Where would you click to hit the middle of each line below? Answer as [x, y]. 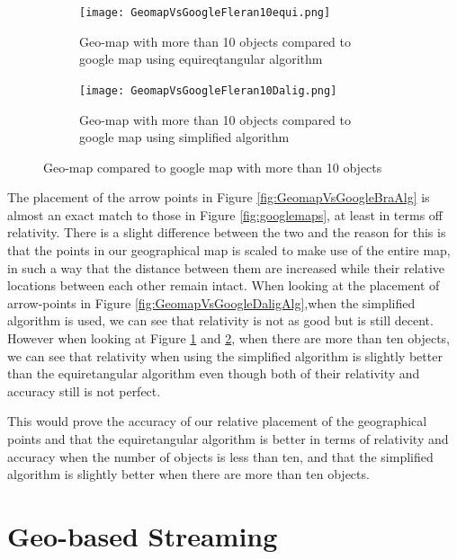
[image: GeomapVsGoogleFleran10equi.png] [205, 13]
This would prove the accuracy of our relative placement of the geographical [217, 421]
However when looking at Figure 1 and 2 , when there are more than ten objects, [229, 338]
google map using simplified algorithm [184, 137]
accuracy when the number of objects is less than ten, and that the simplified [220, 456]
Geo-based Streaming [143, 535]
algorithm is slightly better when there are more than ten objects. [188, 474]
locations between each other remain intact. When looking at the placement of [224, 285]
